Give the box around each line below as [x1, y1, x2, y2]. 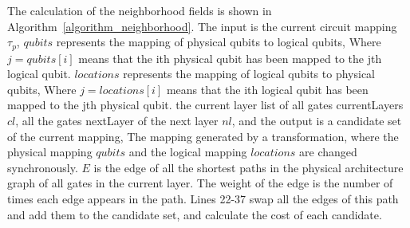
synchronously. [7, 159, 78, 175]
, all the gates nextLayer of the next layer [15, 112, 219, 129]
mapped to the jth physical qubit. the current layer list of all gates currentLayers [7, 96, 404, 113]
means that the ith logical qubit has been [166, 81, 369, 97]
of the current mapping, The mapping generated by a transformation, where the [7, 128, 399, 144]
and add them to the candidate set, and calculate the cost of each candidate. [7, 206, 382, 222]
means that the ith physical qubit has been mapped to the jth [78, 49, 382, 66]
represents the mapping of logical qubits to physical [123, 65, 375, 82]
